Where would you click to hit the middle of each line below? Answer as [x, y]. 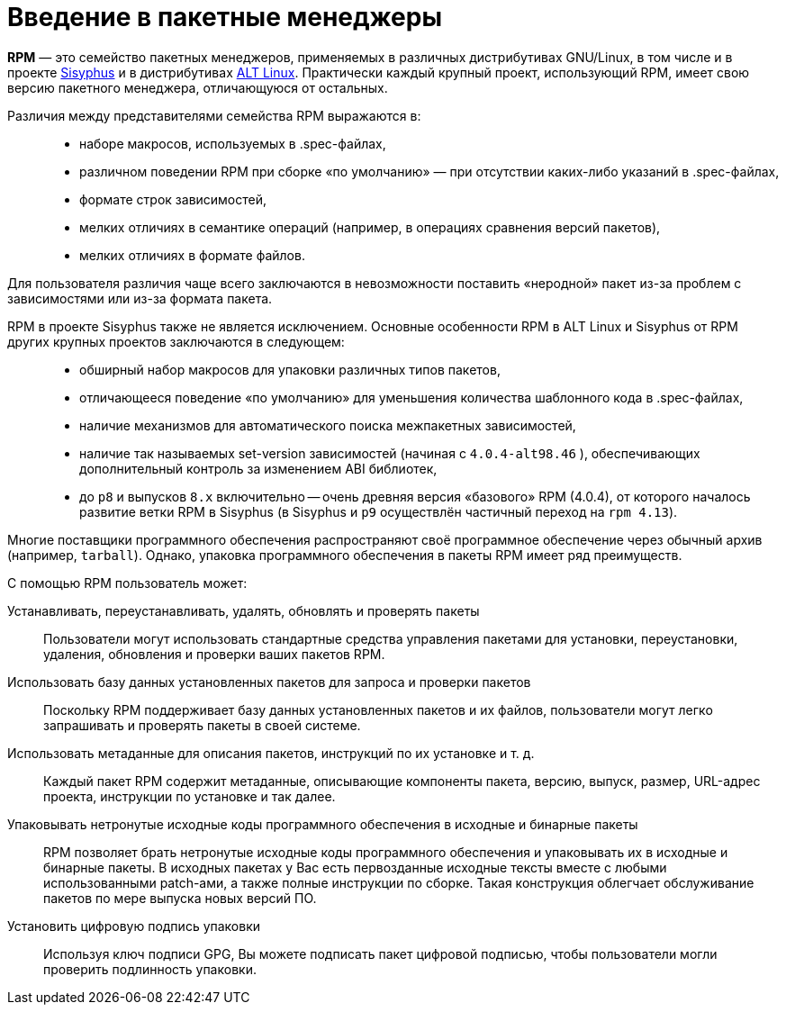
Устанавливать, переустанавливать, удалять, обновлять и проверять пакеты [244, 610]
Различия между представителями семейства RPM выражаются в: [214, 115]
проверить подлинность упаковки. [150, 969]
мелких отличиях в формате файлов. [192, 255]
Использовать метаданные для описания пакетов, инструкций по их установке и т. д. [271, 753]
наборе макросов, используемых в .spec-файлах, [233, 143]
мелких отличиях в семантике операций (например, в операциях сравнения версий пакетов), [370, 227]
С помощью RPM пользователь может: [127, 583]
